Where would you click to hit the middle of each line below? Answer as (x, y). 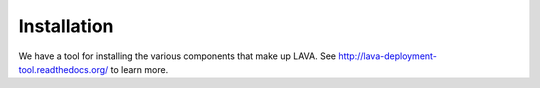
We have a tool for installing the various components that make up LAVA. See (177, 56)
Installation (66, 26)
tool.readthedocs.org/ (63, 69)
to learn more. (139, 69)
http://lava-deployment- (387, 56)
